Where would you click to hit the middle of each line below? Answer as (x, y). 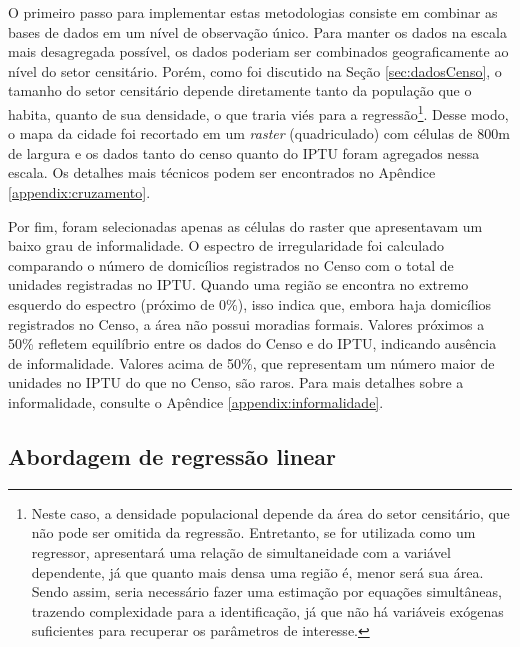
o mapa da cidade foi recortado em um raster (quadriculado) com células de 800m (259, 133)
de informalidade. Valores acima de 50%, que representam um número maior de (251, 362)
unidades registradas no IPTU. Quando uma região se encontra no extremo (238, 284)
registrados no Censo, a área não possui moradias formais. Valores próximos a (246, 323)
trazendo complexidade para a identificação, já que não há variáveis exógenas (267, 610)
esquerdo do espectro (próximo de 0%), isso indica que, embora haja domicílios (250, 303)
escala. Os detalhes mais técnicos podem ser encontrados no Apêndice (222, 172)
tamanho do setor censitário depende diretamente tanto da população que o (240, 90)
